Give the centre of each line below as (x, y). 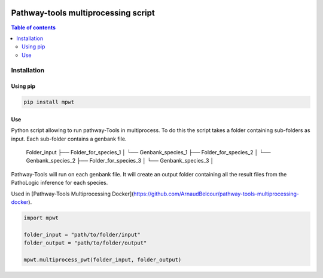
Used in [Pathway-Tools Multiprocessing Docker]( (72, 194)
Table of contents (33, 28)
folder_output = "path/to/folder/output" (85, 243)
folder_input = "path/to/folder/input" (82, 234)
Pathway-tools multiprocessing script (83, 13)
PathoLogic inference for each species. (60, 183)
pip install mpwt (49, 102)
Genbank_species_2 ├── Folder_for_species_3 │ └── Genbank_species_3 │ (120, 161)
